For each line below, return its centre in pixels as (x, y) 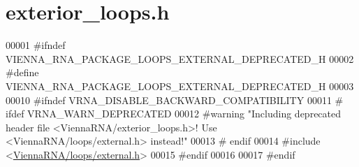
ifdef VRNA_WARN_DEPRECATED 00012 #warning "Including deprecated (174, 114)
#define (22, 72)
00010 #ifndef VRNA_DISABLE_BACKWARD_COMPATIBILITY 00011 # (175, 100)
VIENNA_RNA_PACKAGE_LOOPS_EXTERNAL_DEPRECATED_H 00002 (180, 58)
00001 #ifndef (36, 45)
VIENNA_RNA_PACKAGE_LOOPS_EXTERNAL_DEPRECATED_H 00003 (180, 86)
